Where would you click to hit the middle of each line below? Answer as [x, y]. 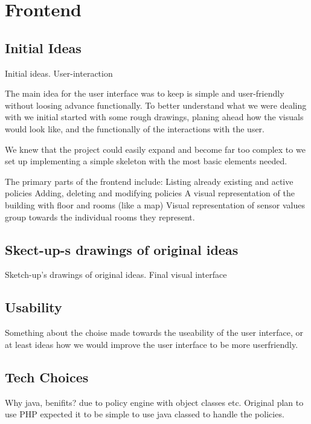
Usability [34, 307]
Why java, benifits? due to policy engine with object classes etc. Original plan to [154, 402]
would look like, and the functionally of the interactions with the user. [135, 128]
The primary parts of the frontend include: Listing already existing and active [149, 181]
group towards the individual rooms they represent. [100, 217]
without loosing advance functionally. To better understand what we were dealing [156, 105]
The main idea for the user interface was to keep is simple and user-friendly [145, 93]
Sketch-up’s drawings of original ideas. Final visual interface [116, 275]
